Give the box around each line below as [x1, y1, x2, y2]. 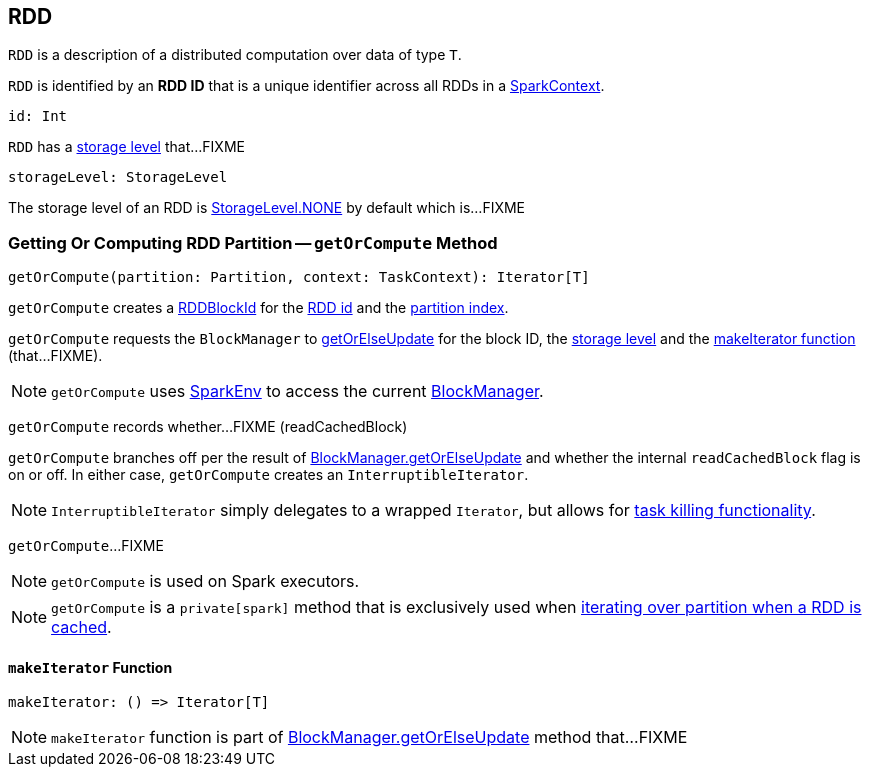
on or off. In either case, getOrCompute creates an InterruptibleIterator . [8, 466, 529, 484]
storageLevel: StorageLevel [8, 169, 228, 186]
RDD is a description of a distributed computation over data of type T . [8, 46, 462, 64]
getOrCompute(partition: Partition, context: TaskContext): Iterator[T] [8, 269, 590, 286]
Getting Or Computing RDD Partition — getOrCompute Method [8, 232, 498, 253]
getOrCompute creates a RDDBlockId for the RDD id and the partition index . [8, 299, 509, 317]
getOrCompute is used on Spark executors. [51, 571, 360, 592]
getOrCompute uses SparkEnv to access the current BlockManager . [51, 381, 544, 402]
